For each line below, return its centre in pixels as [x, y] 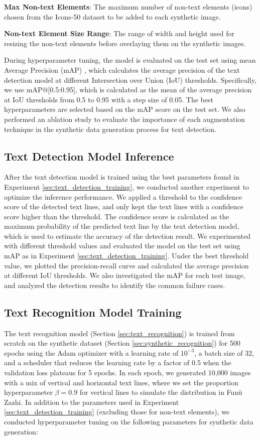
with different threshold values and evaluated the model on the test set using [122, 246]
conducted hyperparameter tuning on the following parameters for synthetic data [129, 421]
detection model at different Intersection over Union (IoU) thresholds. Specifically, [130, 80]
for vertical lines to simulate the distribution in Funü [161, 392]
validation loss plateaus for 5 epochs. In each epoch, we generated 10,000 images [127, 373]
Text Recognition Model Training [93, 312]
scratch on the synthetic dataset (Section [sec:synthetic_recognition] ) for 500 [122, 343]
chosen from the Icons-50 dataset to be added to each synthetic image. [112, 16]
